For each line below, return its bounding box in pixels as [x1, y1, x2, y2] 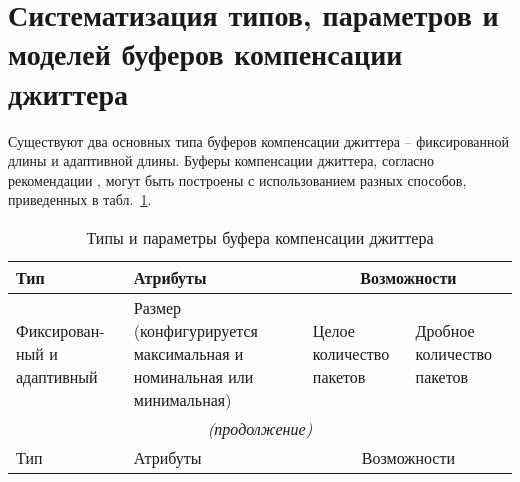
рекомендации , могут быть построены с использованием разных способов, [8, 169, 467, 190]
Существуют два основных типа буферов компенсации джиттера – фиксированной [8, 130, 510, 151]
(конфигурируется [133, 318, 258, 342]
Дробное [415, 318, 475, 342]
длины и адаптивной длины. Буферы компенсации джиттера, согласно [8, 150, 435, 171]
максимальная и [133, 341, 244, 365]
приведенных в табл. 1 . [8, 189, 152, 210]
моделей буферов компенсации [8, 33, 403, 74]
